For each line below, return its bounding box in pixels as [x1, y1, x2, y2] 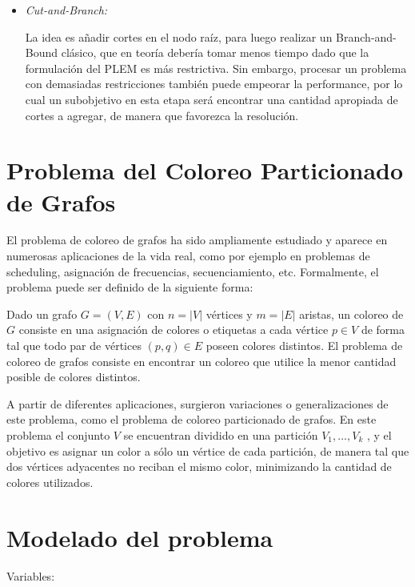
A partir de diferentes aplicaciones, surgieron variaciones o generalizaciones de [6, 395, 389, 412]
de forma [361, 321, 405, 338]
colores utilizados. [6, 473, 94, 490]
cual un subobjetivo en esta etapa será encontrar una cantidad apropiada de [25, 90, 398, 107]
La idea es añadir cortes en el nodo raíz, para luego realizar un [25, 28, 333, 45]
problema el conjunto [6, 427, 110, 443]
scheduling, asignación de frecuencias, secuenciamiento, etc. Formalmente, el [6, 263, 379, 279]
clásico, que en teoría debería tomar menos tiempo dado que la [61, 44, 369, 61]
